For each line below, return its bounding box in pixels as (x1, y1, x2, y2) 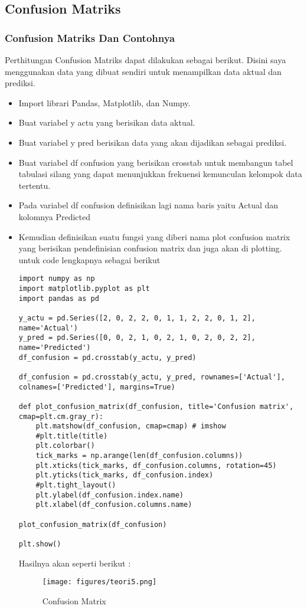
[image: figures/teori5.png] (42, 578, 157, 587)
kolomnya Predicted (18, 210, 90, 222)
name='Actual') (18, 323, 79, 332)
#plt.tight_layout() (35, 481, 116, 490)
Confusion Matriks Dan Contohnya (5, 30, 175, 45)
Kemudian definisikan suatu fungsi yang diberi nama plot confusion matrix (18, 230, 290, 243)
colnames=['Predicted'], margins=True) (18, 382, 175, 391)
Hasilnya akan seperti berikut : (18, 556, 131, 569)
